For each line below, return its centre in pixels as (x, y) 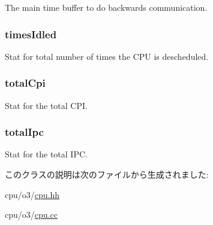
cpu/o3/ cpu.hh (32, 194)
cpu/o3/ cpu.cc (31, 215)
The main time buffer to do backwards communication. (106, 7)
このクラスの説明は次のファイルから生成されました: (107, 174)
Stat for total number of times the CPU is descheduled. (107, 56)
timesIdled (31, 34)
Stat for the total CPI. (46, 105)
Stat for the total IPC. (46, 154)
